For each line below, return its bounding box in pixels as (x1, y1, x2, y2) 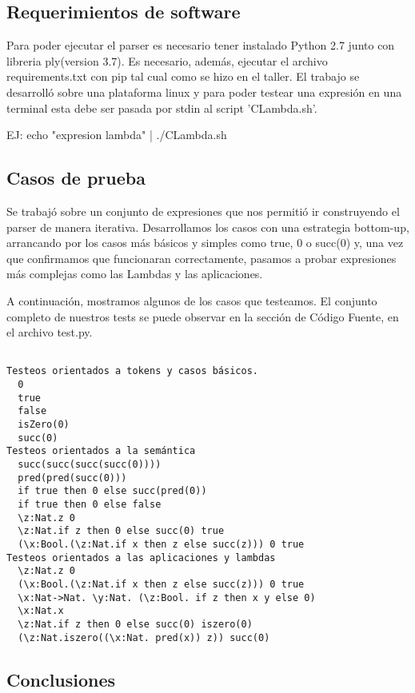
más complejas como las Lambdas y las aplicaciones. (6, 265, 263, 282)
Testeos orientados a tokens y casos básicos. (6, 365, 258, 377)
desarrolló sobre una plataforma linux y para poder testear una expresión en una (6, 83, 402, 100)
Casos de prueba (6, 165, 146, 190)
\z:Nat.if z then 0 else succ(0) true (18, 525, 225, 537)
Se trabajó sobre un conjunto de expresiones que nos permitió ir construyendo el (6, 202, 400, 219)
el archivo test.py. (6, 324, 93, 341)
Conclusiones (6, 667, 116, 691)
